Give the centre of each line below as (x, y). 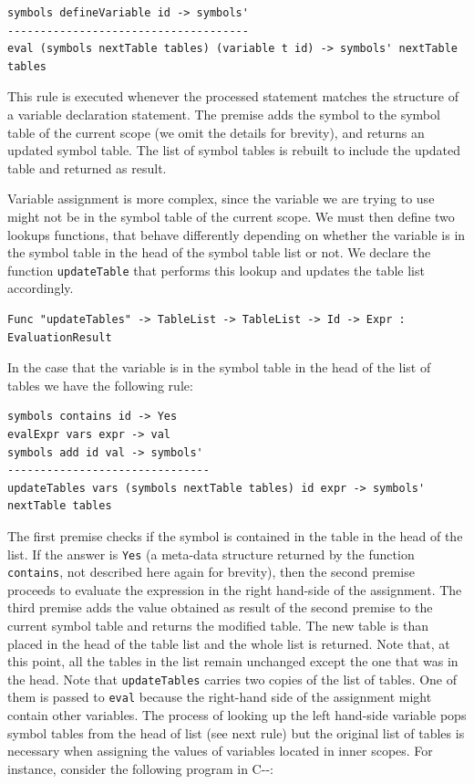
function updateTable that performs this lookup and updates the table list (216, 270)
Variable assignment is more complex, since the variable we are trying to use (221, 199)
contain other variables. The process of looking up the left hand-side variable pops (237, 715)
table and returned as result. (87, 167)
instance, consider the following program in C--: (140, 768)
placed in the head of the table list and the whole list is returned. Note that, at (229, 643)
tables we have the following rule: (100, 385)
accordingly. (41, 288)
